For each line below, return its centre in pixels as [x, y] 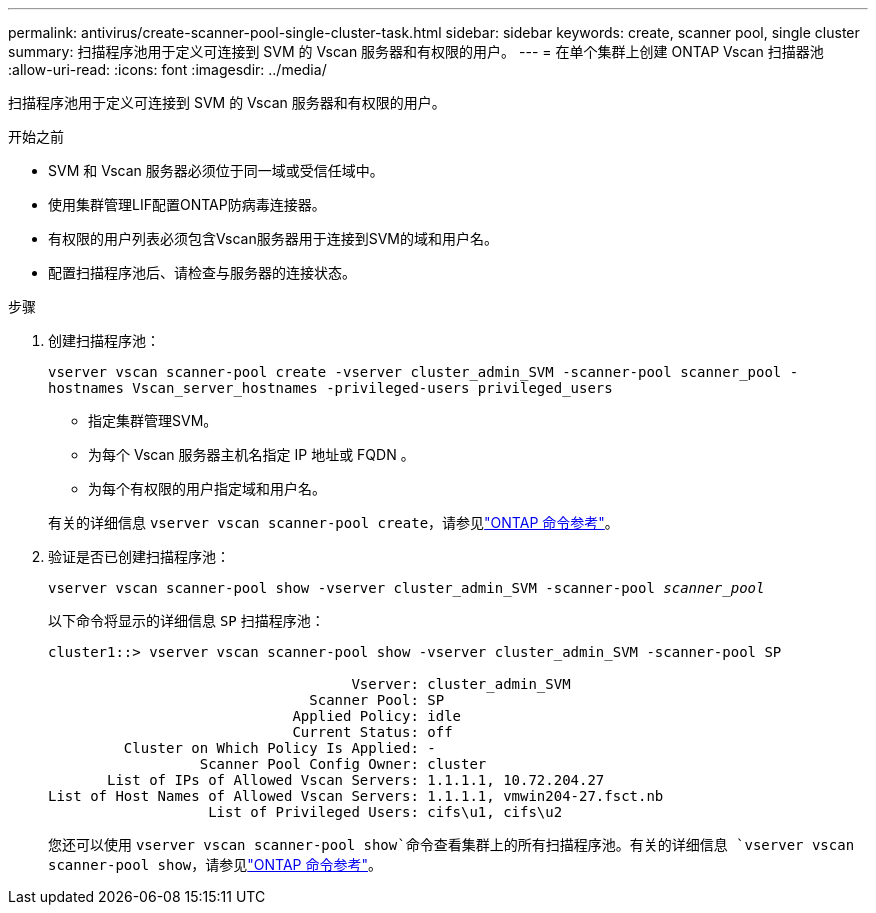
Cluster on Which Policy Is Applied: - [279, 748]
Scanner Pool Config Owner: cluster [343, 764]
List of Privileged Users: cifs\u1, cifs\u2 [385, 812]
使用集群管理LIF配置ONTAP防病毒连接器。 [187, 204]
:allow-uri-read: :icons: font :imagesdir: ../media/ [167, 69]
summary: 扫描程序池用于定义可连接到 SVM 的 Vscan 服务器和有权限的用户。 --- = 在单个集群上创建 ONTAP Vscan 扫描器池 [416, 51]
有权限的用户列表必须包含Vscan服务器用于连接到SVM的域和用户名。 [273, 238]
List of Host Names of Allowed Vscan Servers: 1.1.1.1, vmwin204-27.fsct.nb [356, 796]
